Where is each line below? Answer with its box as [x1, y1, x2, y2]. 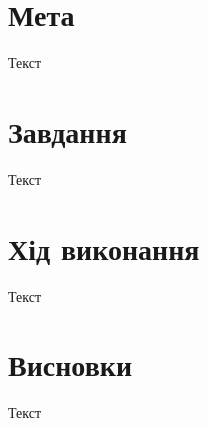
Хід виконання [8, 227, 200, 268]
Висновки [8, 344, 133, 385]
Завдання [8, 110, 127, 151]
